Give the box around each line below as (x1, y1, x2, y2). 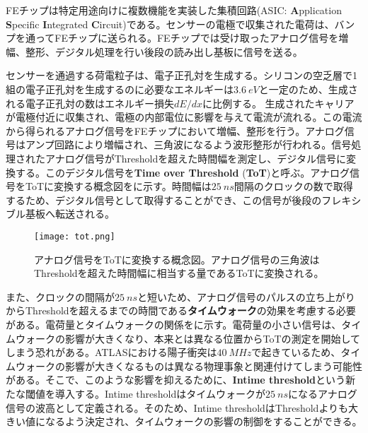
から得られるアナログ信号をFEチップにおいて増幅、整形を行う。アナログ (6, 123, 345, 138)
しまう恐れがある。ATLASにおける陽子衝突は (6, 345, 217, 360)
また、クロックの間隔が (6, 289, 115, 304)
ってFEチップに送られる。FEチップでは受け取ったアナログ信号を (35, 30, 339, 45)
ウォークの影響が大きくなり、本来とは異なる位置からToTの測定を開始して (15, 331, 361, 345)
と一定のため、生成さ (258, 81, 358, 96)
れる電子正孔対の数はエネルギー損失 (6, 95, 174, 110)
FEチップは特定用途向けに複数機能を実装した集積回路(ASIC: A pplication (6, 3, 342, 17)
